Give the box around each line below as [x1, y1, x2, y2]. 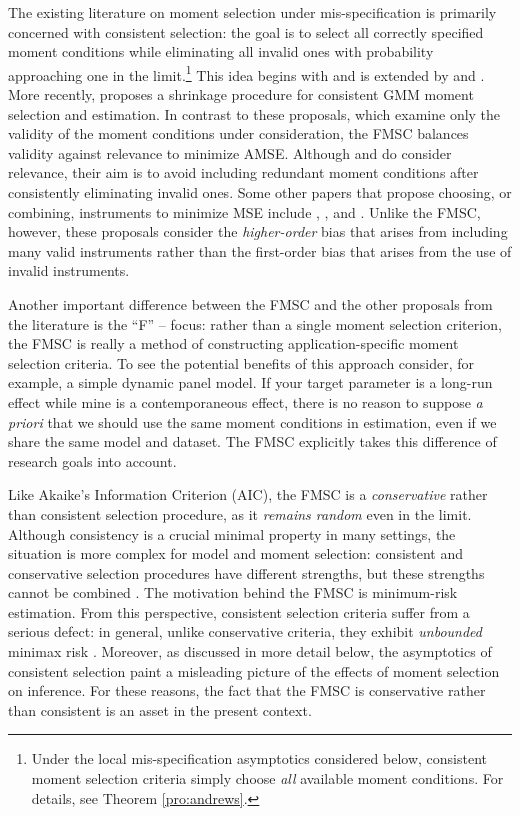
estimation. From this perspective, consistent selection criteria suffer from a [8, 601, 470, 622]
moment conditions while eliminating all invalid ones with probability [8, 41, 434, 62]
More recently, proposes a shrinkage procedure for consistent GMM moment [8, 84, 474, 105]
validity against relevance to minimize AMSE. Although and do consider [8, 142, 452, 163]
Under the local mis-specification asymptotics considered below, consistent [31, 748, 487, 769]
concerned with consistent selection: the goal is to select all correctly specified [8, 21, 484, 42]
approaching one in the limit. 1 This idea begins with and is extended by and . [8, 61, 485, 85]
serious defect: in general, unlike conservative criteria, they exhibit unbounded [8, 621, 482, 642]
